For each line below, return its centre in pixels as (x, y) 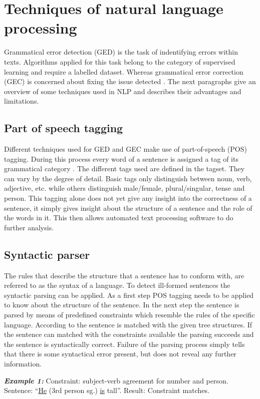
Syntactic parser (47, 254)
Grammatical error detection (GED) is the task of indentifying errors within (121, 52)
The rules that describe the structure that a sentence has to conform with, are (124, 275)
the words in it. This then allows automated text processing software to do (119, 218)
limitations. (22, 101)
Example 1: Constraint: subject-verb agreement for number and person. (116, 380)
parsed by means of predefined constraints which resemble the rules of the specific (129, 314)
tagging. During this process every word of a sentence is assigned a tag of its (121, 158)
